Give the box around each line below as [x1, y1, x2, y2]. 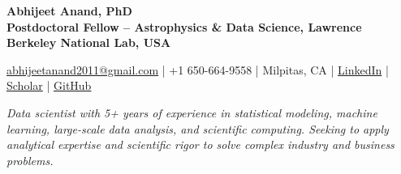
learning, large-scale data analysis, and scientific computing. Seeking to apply [6, 120, 389, 137]
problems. [6, 151, 54, 168]
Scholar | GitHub [6, 77, 92, 94]
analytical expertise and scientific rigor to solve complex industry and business [6, 136, 395, 153]
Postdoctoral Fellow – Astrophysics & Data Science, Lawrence [6, 18, 362, 35]
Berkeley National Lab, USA [6, 34, 171, 51]
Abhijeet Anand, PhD [6, 2, 132, 19]
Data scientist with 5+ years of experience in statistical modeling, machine [6, 104, 377, 121]
